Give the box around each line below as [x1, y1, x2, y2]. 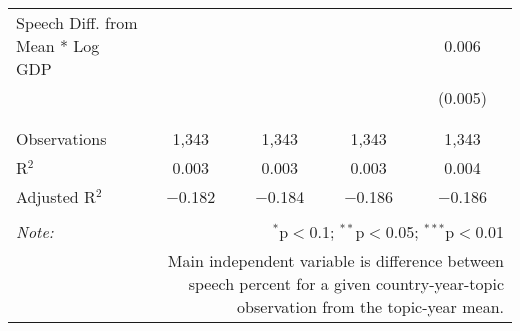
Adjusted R [16, 185, 96, 208]
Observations [16, 127, 107, 150]
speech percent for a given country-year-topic [188, 272, 504, 295]
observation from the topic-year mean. [237, 295, 504, 318]
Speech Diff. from [16, 11, 138, 34]
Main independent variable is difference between [167, 249, 504, 272]
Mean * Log [16, 34, 100, 57]
